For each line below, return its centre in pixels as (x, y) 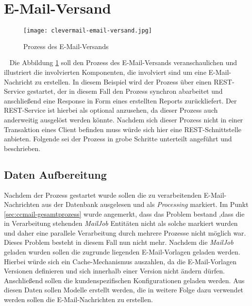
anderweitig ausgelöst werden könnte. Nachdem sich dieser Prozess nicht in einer (124, 119)
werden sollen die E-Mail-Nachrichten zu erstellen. (78, 299)
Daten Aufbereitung (55, 174)
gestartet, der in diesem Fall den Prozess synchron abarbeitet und (125, 91)
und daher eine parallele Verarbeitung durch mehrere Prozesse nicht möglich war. (125, 232)
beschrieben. (22, 148)
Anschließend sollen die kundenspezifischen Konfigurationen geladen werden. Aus (124, 280)
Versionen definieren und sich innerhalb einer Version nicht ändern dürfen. (114, 271)
